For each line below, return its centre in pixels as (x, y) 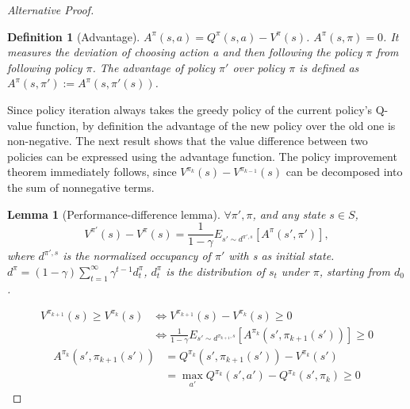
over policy (259, 67)
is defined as (329, 67)
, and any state (289, 214)
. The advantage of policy (154, 67)
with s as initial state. (282, 256)
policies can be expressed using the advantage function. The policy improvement (202, 156)
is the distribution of (215, 271)
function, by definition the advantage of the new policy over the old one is (216, 125)
